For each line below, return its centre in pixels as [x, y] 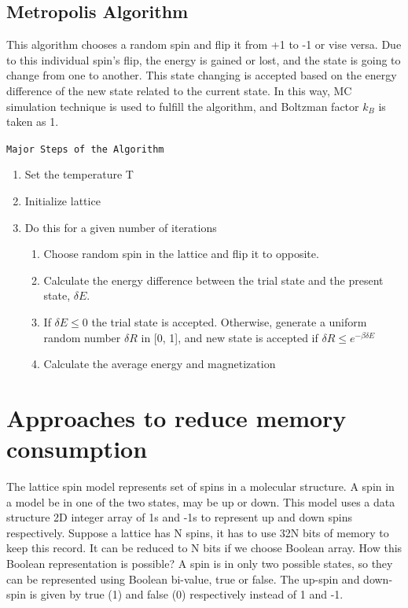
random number [82, 337]
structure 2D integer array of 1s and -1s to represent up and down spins [179, 517]
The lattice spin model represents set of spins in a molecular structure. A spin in [200, 486]
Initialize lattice [62, 201]
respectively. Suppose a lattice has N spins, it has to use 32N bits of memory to [198, 532]
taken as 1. [33, 122]
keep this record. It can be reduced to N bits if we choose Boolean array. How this [204, 548]
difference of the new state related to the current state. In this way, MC [179, 90]
